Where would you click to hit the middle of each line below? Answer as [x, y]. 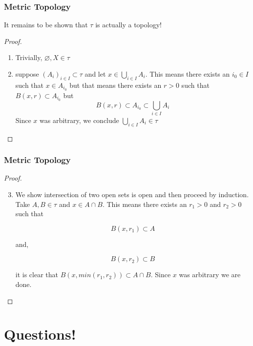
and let [95, 74]
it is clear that [37, 275]
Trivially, [29, 57]
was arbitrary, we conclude [79, 120]
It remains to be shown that [46, 25]
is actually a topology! [128, 25]
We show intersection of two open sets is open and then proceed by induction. [132, 194]
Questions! [40, 334]
